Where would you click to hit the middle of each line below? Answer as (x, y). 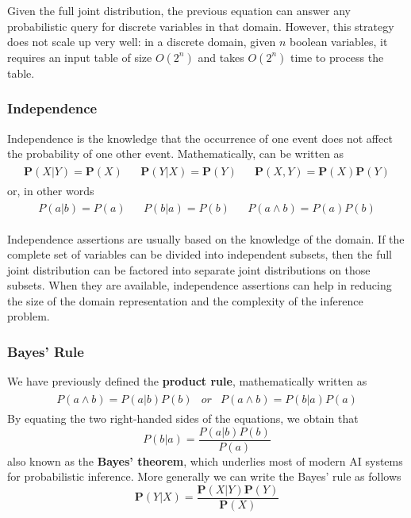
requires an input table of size (80, 57)
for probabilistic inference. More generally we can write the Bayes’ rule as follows (204, 476)
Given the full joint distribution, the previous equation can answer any (179, 10)
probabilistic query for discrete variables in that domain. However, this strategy (201, 26)
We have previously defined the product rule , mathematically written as (187, 381)
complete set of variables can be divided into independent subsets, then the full (200, 254)
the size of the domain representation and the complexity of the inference (185, 300)
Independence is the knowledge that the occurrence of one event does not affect (200, 138)
